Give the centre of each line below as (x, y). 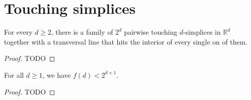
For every (18, 32)
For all (14, 75)
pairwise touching (151, 32)
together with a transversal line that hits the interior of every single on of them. (126, 41)
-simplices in (202, 32)
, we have (57, 75)
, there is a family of (82, 32)
